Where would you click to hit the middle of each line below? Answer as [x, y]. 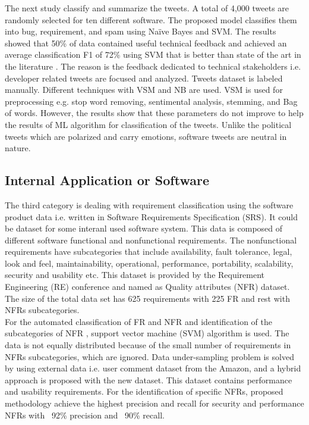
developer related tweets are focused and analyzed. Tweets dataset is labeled [144, 78]
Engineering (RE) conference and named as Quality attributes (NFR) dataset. [147, 287]
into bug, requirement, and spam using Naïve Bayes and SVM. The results [141, 31]
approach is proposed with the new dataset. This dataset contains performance [149, 379]
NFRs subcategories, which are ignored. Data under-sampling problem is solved [149, 356]
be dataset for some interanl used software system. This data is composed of [144, 228]
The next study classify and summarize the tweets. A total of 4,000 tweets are [147, 8]
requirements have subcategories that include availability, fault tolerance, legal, [149, 251]
